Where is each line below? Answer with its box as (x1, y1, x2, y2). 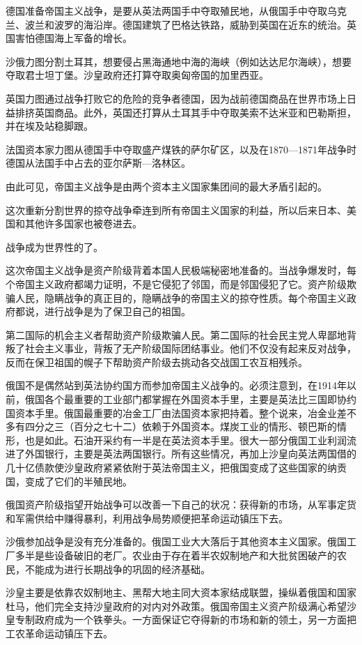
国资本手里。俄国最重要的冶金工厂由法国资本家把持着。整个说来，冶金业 (6, 405, 337, 420)
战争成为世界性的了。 (6, 239, 103, 254)
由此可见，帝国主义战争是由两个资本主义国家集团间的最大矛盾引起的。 (6, 179, 327, 193)
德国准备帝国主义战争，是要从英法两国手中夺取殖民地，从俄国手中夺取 (6, 3, 327, 17)
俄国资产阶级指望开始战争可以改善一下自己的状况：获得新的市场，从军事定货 (6, 497, 356, 512)
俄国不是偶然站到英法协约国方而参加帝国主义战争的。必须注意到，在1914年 (6, 378, 347, 393)
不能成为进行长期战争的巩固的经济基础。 (24, 561, 210, 576)
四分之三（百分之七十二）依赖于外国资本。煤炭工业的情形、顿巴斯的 (24, 419, 337, 434)
